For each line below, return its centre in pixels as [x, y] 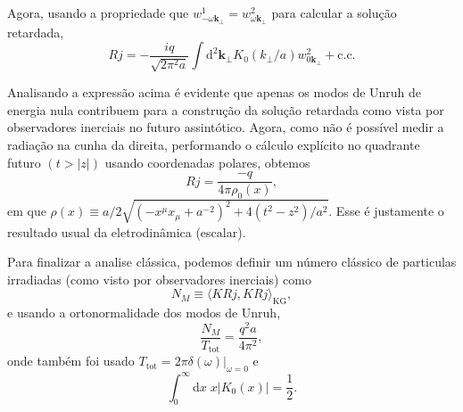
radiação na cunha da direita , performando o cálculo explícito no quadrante [214, 144]
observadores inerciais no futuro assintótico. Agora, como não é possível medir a [226, 127]
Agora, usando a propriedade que [98, 12]
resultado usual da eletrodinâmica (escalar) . [127, 231]
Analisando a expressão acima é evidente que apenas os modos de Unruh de [215, 92]
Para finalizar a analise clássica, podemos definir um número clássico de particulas [232, 262]
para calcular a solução [334, 12]
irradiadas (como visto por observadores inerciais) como [159, 279]
